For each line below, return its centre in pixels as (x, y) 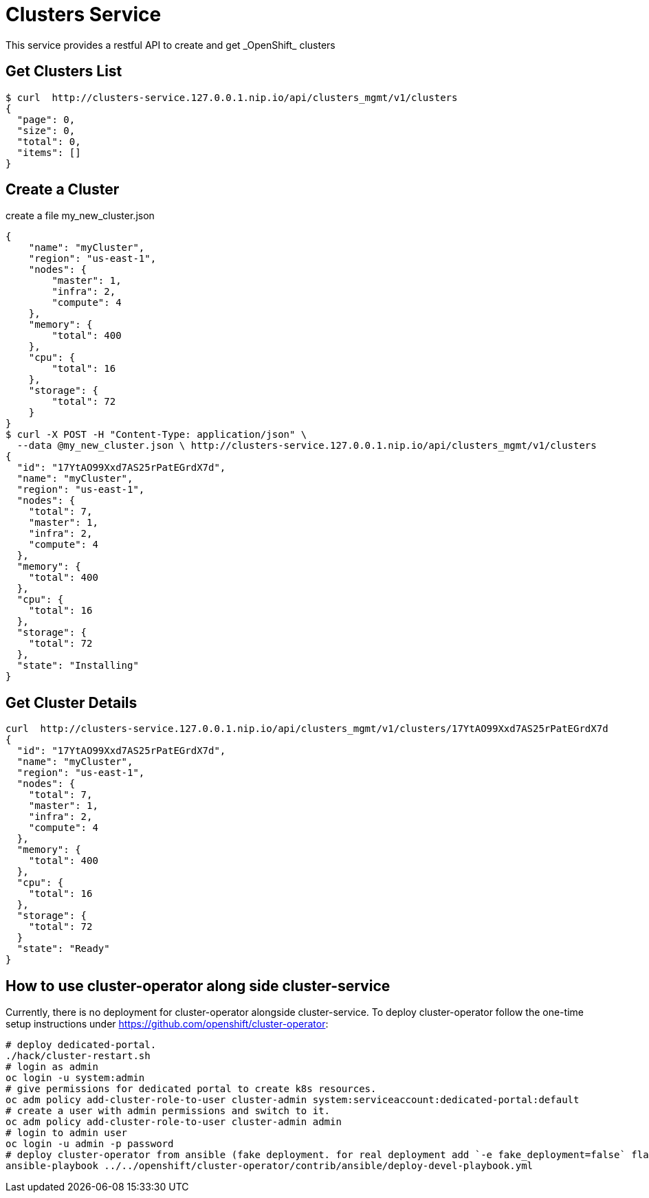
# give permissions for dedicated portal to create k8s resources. (191, 1089)
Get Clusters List (64, 71)
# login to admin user (67, 1133)
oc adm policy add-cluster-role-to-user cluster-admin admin (174, 1122)
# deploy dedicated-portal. (81, 1045)
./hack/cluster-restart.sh (78, 1056)
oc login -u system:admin (75, 1078)
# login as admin (52, 1067)
